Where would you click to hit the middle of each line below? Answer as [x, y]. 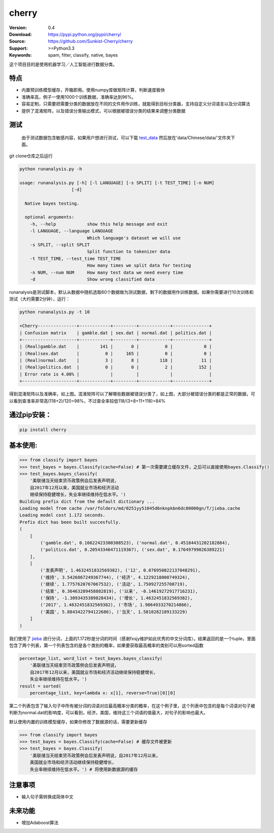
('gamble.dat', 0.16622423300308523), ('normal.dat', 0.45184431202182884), [135, 543]
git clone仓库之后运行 [31, 156]
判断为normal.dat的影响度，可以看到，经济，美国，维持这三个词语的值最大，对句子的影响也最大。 [108, 713]
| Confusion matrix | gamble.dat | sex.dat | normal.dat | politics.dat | [116, 333]
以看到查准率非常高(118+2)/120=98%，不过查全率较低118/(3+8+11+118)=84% [87, 401]
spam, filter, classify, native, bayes [83, 55]
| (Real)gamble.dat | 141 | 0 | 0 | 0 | [116, 347]
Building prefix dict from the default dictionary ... [87, 501]
